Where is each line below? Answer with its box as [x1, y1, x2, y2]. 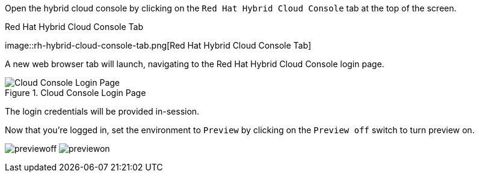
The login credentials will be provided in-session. [5, 106, 200, 116]
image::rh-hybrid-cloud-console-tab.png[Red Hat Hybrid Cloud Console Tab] [5, 40, 312, 50]
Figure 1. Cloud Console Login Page [5, 88, 146, 98]
